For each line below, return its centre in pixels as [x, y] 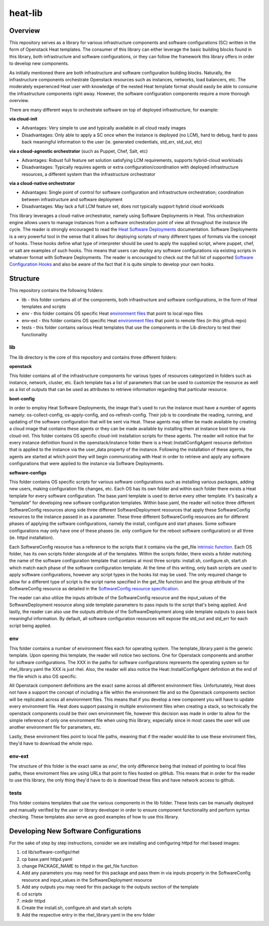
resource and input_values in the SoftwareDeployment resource [87, 880]
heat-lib [26, 13]
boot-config [22, 398]
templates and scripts [44, 307]
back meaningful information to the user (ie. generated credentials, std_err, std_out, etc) [112, 142]
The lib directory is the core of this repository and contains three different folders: [93, 357]
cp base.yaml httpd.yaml [47, 859]
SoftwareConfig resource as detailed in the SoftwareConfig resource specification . [94, 588]
